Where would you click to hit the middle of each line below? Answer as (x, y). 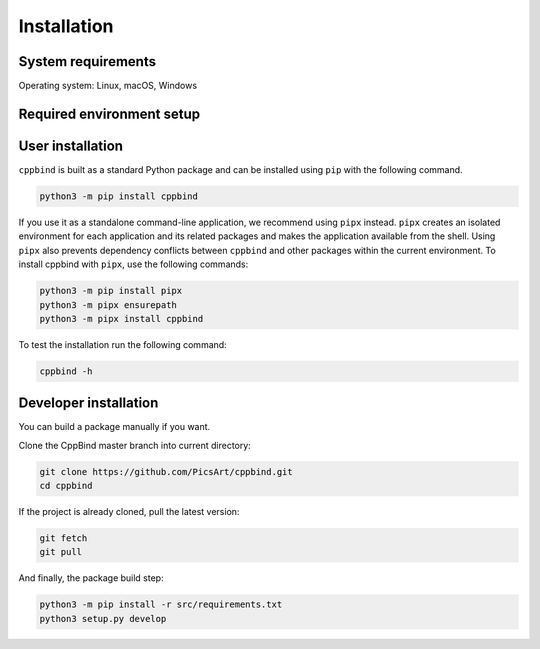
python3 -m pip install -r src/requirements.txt (161, 604)
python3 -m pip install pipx (111, 291)
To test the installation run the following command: (122, 344)
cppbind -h (66, 371)
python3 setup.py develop (103, 618)
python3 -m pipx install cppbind (121, 318)
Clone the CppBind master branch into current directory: (135, 445)
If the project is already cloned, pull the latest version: (129, 512)
